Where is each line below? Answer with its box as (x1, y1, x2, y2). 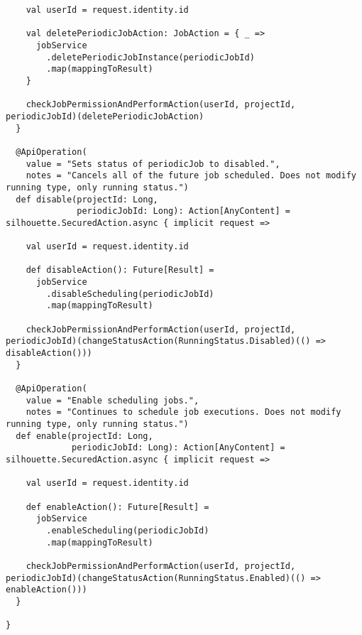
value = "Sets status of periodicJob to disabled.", (26, 158, 280, 169)
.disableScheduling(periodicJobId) (46, 288, 214, 299)
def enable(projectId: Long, (16, 430, 153, 441)
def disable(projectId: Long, (16, 194, 158, 205)
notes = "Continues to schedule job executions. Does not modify (26, 407, 341, 418)
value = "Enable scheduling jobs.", (26, 395, 199, 406)
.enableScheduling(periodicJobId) (46, 525, 209, 536)
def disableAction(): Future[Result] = (26, 265, 214, 276)
